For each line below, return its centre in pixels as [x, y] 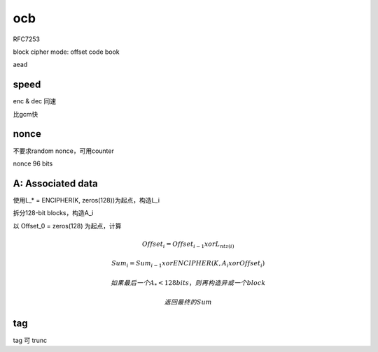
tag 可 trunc [30, 340]
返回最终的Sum [188, 302]
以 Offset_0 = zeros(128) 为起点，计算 [67, 226]
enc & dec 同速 [34, 101]
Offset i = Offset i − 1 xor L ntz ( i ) [188, 244]
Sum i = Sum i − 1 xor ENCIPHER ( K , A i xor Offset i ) [188, 264]
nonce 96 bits [33, 163]
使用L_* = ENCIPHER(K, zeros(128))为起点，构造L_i [86, 200]
